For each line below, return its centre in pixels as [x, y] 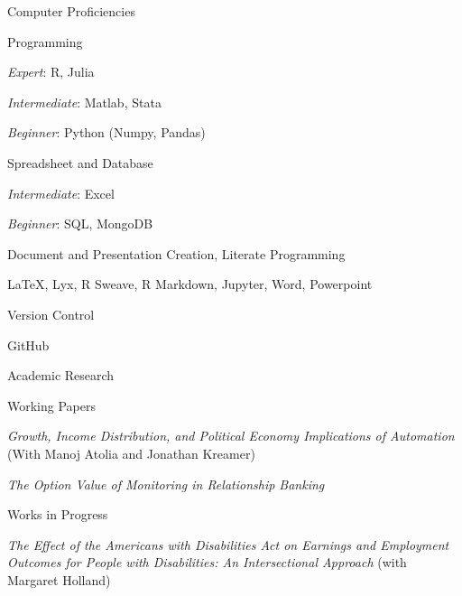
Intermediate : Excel [61, 193]
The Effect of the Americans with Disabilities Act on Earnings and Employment [228, 544]
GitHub [28, 345]
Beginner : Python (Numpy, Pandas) [106, 132]
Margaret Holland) [59, 579]
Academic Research [61, 375]
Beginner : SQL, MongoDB [80, 223]
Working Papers [51, 405]
